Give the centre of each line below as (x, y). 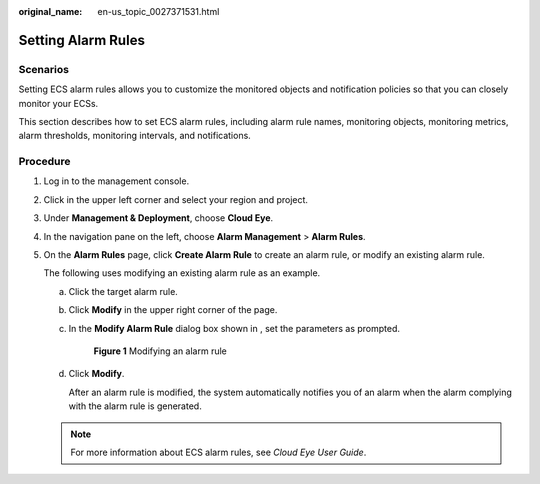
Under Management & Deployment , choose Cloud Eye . (158, 218)
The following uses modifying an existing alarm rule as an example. (182, 273)
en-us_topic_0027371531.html (158, 11)
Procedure (44, 162)
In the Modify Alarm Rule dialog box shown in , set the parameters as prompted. (234, 328)
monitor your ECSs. (58, 103)
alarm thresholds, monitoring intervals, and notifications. (135, 136)
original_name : (50, 11)
